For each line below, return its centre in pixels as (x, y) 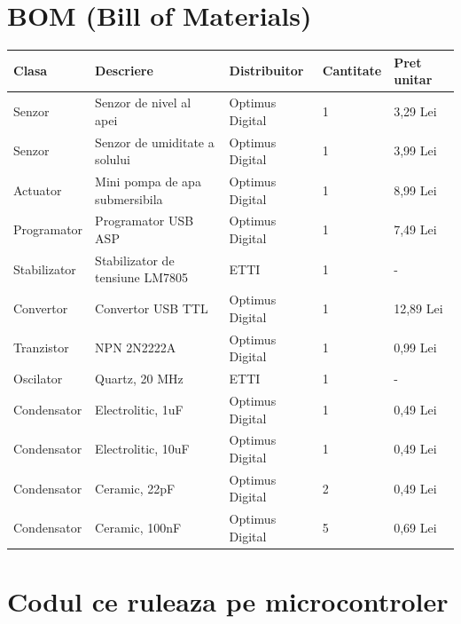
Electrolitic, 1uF (139, 409)
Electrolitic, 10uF (142, 449)
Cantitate (352, 71)
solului (113, 159)
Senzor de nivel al (143, 103)
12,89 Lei (418, 308)
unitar (413, 79)
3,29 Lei (415, 111)
